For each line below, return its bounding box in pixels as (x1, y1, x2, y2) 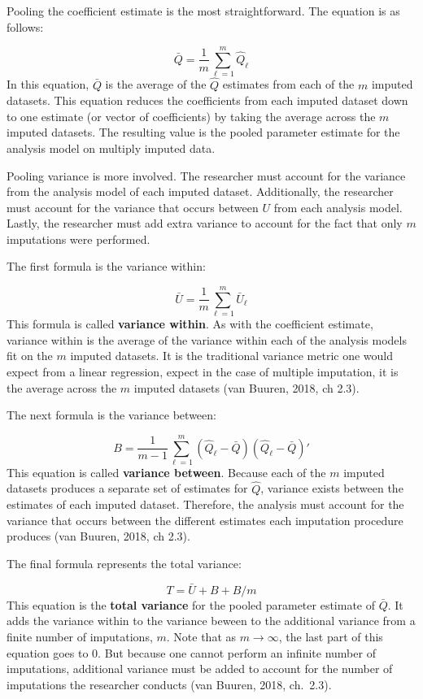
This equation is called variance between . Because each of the (7, 463, 326, 480)
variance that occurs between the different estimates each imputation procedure (7, 511, 403, 528)
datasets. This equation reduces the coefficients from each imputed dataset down (7, 92, 408, 109)
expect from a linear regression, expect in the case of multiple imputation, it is (7, 363, 399, 380)
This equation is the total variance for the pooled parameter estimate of (7, 596, 376, 613)
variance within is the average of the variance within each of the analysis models (7, 331, 407, 348)
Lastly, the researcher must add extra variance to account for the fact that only (7, 215, 403, 232)
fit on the (7, 347, 53, 364)
